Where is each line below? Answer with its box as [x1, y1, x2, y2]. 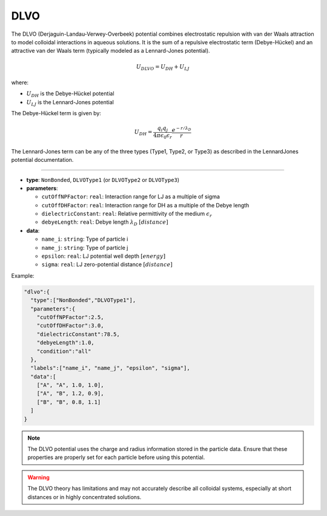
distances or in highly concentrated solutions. [27, 493, 142, 500]
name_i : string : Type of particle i [41, 235, 128, 243]
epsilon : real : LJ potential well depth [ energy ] [41, 252, 166, 260]
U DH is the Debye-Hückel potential [26, 90, 114, 99]
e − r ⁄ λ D [171, 125, 191, 133]
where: [11, 79, 29, 86]
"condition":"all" [36, 347, 91, 355]
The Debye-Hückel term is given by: [11, 110, 101, 117]
